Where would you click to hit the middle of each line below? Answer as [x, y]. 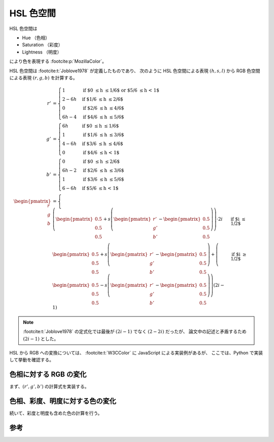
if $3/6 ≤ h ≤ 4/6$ [103, 144]
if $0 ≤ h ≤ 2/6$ [101, 162]
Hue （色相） [36, 38]
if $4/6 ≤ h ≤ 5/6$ [104, 117]
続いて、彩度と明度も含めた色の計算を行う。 [56, 413]
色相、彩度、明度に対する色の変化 [63, 401]
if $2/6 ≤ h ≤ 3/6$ [104, 171]
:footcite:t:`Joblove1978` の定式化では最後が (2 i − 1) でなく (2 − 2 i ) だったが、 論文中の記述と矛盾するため [135, 332]
